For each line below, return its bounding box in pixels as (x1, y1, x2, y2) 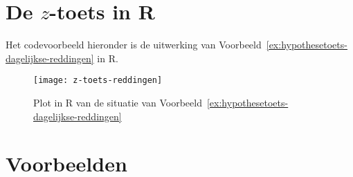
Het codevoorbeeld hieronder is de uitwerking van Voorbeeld (6, 37, 262, 52)
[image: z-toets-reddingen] (33, 75, 163, 86)
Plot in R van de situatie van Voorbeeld (33, 95, 202, 109)
